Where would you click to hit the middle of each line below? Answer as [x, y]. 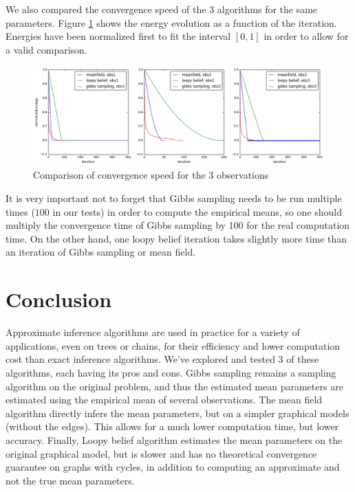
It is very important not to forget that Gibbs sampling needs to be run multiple [174, 198]
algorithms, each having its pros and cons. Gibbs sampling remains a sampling [171, 372]
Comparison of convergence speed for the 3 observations [151, 175]
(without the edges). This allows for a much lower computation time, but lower [172, 426]
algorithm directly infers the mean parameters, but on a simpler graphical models [177, 413]
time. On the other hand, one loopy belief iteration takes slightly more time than [176, 238]
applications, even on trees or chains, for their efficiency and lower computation [173, 345]
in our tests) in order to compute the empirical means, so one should [197, 211]
